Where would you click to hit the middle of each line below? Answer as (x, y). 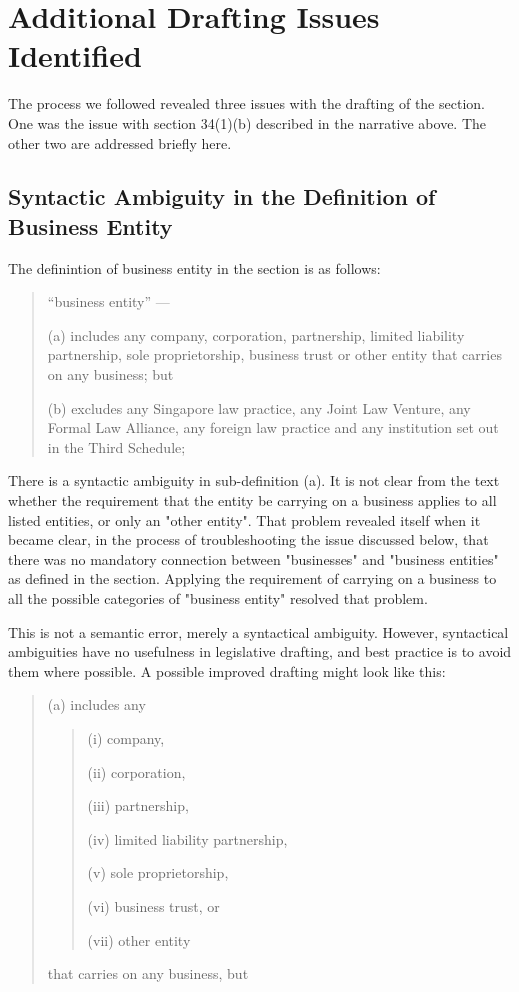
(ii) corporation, (136, 771)
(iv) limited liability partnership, (187, 838)
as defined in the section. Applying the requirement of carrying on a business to (252, 578)
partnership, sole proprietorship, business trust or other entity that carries (274, 354)
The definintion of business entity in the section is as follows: (194, 267)
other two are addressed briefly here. (120, 142)
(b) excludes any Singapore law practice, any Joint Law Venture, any (259, 407)
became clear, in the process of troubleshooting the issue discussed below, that (248, 539)
